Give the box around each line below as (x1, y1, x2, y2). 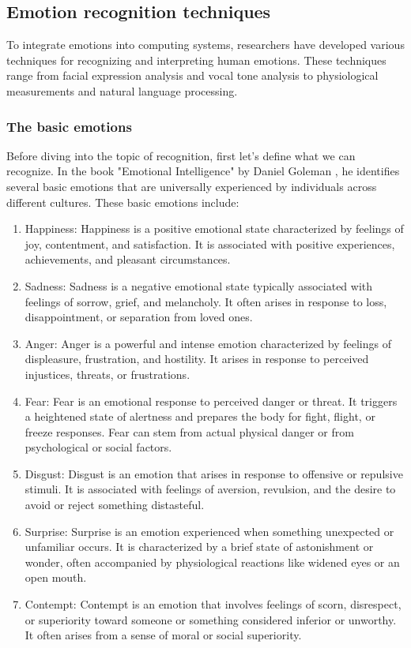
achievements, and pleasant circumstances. (25, 251, 231, 268)
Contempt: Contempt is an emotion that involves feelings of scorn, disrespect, (25, 596, 402, 612)
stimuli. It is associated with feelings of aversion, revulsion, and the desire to (25, 481, 396, 497)
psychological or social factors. (25, 439, 172, 455)
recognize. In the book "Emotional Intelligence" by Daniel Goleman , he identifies (6, 163, 400, 179)
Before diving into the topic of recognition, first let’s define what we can (6, 147, 356, 163)
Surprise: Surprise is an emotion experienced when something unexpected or (25, 523, 394, 539)
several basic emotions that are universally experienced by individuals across (6, 178, 377, 194)
